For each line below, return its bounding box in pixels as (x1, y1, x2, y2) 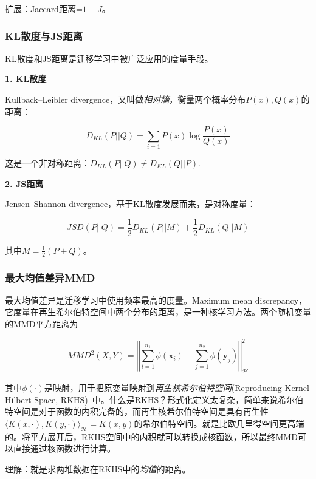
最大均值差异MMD (5, 270, 95, 285)
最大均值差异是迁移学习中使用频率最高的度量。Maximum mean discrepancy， (5, 293, 307, 306)
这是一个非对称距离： (5, 156, 90, 169)
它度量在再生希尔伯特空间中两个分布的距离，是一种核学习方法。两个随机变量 (5, 305, 311, 318)
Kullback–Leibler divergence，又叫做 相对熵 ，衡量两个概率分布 (5, 93, 246, 105)
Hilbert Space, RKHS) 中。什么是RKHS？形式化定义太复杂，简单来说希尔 (5, 393, 295, 406)
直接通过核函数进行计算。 (13, 442, 115, 455)
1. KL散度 (5, 72, 47, 85)
